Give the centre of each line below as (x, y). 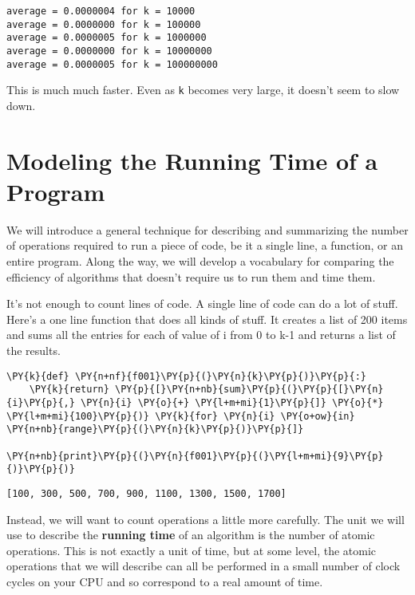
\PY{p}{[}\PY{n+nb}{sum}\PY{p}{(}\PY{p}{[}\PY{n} (249, 390)
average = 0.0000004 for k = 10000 (101, 11)
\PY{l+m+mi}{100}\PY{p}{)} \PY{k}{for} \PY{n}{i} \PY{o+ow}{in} (181, 416)
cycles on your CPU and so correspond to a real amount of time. (165, 581)
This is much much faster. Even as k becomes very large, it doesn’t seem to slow (203, 90)
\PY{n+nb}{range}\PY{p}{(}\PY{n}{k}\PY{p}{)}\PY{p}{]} (155, 430)
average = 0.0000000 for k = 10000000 (109, 51)
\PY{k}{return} (69, 390)
